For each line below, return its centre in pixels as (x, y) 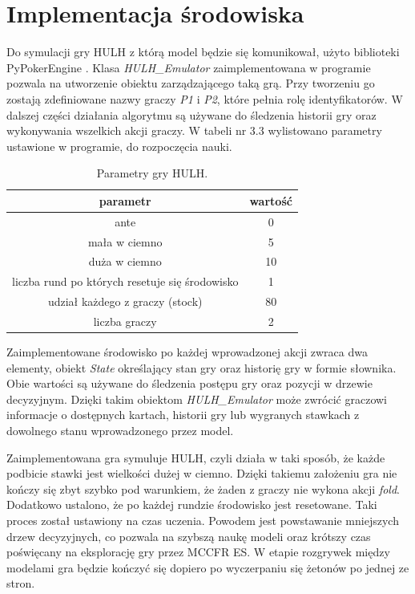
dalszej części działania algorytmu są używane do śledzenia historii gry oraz (191, 114)
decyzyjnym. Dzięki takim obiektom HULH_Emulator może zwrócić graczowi (197, 399)
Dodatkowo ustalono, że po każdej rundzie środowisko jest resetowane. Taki (192, 504)
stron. (21, 583)
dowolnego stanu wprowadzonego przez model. (120, 430)
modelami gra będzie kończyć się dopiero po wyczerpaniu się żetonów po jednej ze (208, 567)
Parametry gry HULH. (152, 173)
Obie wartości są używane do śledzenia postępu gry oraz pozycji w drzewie (189, 383)
